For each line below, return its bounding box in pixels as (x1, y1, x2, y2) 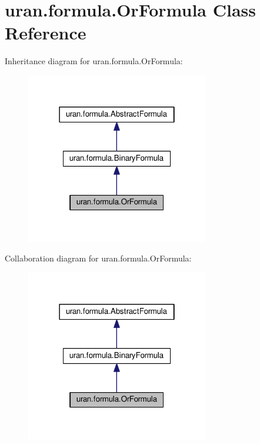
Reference (5, 21, 86, 45)
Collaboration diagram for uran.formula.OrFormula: (5, 252, 192, 264)
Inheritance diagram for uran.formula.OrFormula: (5, 55, 183, 67)
